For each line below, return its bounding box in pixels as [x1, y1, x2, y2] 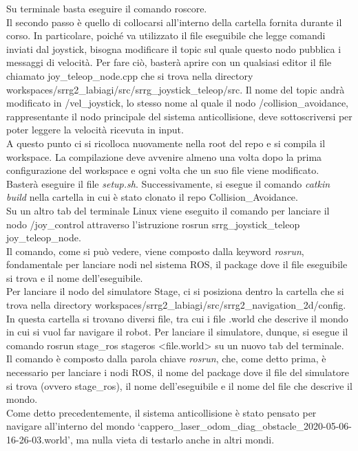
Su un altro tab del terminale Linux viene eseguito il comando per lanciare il [6, 203, 330, 217]
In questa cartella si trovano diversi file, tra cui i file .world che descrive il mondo [6, 311, 348, 325]
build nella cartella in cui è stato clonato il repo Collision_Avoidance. [6, 190, 298, 204]
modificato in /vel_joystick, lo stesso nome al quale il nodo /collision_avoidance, [6, 96, 348, 110]
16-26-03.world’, [6, 432, 73, 446]
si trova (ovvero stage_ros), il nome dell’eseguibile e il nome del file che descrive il [6, 378, 352, 393]
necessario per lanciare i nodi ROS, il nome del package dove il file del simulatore [6, 365, 349, 379]
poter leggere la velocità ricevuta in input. [6, 122, 184, 137]
